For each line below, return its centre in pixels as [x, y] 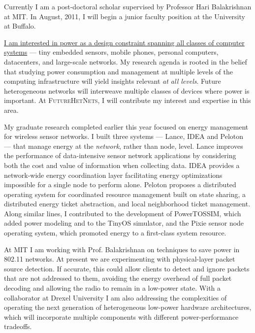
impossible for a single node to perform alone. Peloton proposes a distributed [120, 184]
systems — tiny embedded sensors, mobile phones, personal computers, [111, 52]
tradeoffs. [18, 326]
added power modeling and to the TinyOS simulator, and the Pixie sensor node [124, 223]
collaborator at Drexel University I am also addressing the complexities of [115, 297]
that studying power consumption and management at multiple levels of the [118, 71]
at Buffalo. [20, 26]
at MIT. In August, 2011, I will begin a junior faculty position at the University [125, 16]
